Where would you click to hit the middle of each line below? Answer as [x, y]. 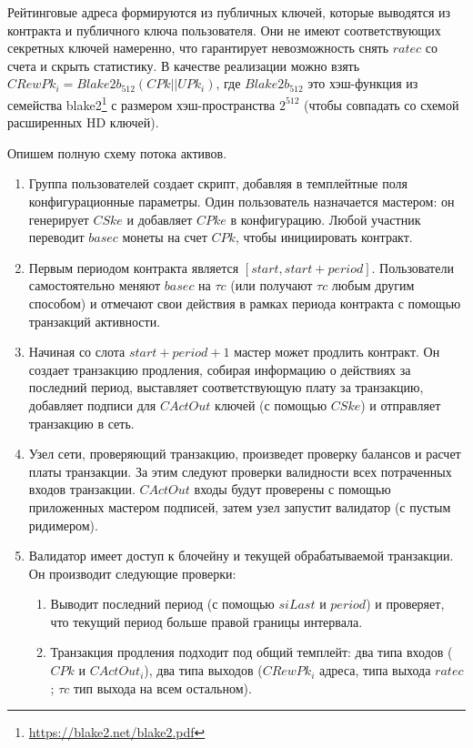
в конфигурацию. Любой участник [326, 219]
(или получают [272, 285]
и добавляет [160, 219]
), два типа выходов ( [203, 670]
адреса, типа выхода [375, 670]
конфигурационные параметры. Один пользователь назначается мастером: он [242, 201]
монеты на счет [165, 237]
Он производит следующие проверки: [132, 573]
